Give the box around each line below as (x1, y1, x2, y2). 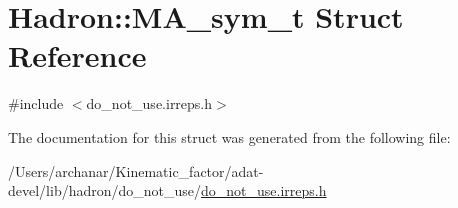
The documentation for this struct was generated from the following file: (8, 126, 451, 147)
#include (8, 93, 64, 114)
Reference (8, 35, 147, 76)
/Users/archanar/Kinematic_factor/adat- (8, 160, 264, 181)
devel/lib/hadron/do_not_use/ (8, 180, 202, 201)
